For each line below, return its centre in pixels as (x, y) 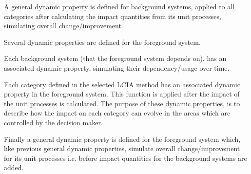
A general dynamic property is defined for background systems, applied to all (119, 6)
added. (14, 167)
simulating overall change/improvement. (64, 26)
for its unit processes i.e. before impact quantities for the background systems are (125, 158)
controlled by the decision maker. (53, 122)
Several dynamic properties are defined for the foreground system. (102, 42)
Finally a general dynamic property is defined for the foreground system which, (122, 139)
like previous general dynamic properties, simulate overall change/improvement (122, 148)
